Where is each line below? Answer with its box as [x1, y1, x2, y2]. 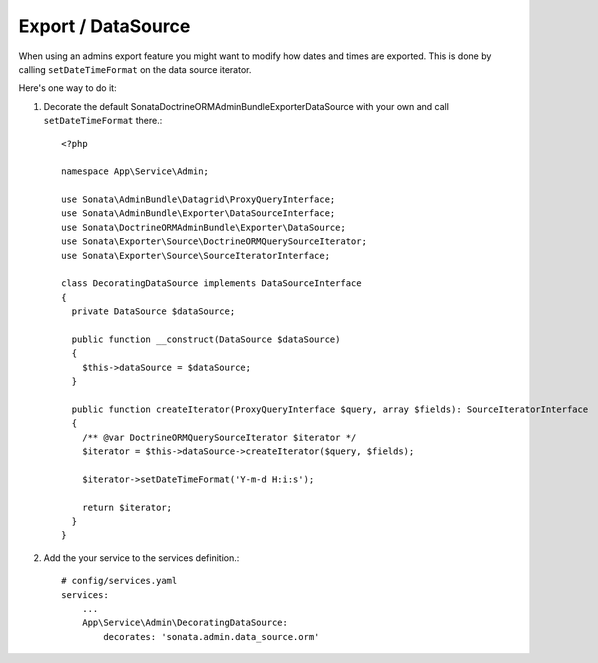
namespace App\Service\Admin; [61, 166, 210, 177]
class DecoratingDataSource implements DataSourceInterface [61, 278, 362, 289]
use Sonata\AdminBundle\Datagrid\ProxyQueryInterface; [61, 194, 336, 205]
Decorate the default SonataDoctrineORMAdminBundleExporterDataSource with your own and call [43, 100, 450, 112]
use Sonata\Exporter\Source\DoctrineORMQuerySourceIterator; [61, 236, 367, 247]
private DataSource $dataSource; [71, 306, 236, 317]
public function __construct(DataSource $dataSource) [71, 333, 341, 345]
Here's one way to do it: [18, 82, 117, 94]
